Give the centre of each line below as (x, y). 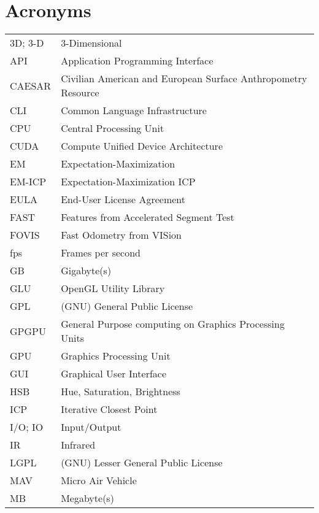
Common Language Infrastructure (134, 110)
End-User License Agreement (123, 199)
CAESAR (31, 85)
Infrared (78, 445)
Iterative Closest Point (109, 409)
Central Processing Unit (113, 128)
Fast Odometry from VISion (121, 235)
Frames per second (101, 253)
